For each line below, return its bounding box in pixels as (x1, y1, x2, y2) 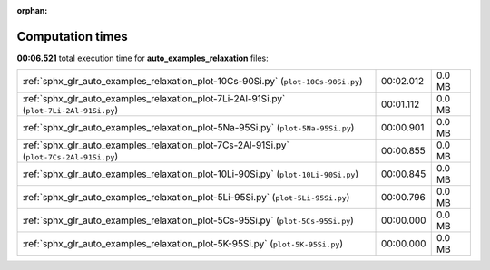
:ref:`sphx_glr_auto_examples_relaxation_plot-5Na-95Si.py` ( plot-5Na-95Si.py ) (22, 121, 355, 134)
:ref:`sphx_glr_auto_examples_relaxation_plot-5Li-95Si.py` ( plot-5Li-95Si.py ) (22, 191, 350, 204)
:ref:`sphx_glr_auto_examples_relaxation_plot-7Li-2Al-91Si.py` (22, 92, 286, 105)
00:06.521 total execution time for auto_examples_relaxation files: (16, 53, 269, 63)
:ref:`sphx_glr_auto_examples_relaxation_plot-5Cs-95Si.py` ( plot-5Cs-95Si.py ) (22, 214, 354, 227)
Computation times (16, 28, 128, 44)
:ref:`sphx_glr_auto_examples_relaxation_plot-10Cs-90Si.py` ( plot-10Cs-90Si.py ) (22, 75, 363, 88)
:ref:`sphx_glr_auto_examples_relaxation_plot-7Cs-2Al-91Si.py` (22, 139, 289, 151)
